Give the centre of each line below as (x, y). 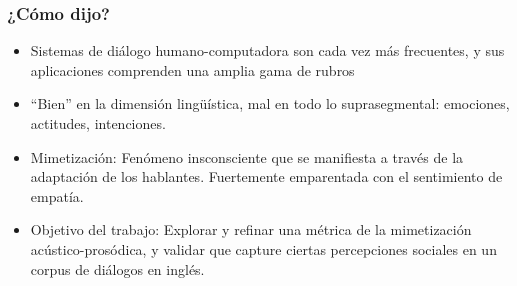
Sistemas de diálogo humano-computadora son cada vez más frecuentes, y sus (267, 50)
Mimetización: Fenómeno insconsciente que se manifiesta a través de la (247, 156)
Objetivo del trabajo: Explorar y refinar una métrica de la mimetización (251, 229)
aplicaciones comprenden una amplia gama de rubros (192, 69)
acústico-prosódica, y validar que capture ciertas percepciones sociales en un (263, 248)
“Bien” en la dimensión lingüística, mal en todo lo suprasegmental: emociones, (270, 103)
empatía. (57, 195)
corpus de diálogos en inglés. (117, 268)
